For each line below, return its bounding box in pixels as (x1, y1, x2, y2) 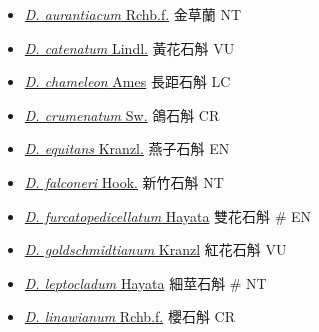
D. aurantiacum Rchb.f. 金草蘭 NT (24, 4, 242, 24)
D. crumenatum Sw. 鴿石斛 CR (24, 104, 220, 125)
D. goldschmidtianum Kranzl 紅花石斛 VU (24, 239, 287, 260)
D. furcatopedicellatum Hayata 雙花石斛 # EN (24, 205, 312, 226)
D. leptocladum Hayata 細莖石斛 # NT (24, 272, 267, 293)
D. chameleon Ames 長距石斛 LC (24, 71, 231, 92)
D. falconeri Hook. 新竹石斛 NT (24, 171, 224, 192)
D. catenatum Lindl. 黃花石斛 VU (24, 37, 235, 58)
